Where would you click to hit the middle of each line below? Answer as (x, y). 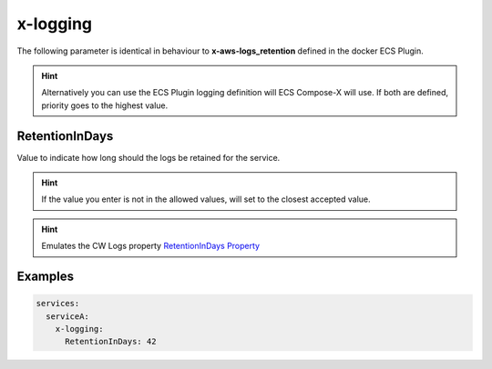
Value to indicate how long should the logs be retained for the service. (149, 157)
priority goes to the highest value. (105, 105)
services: (58, 304)
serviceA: (68, 316)
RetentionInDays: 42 (111, 342)
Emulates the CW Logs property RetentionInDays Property (150, 246)
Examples (46, 276)
